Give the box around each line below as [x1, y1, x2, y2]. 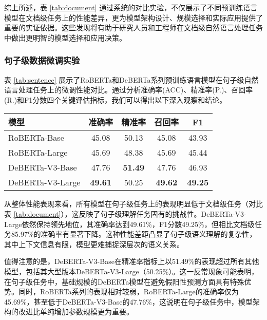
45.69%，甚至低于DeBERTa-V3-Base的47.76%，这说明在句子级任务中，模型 [4, 296, 253, 307]
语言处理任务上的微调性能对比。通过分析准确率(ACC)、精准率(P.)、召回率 [4, 84, 253, 95]
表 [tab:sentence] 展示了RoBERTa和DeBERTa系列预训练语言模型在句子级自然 [4, 74, 259, 85]
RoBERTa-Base [8, 131, 64, 144]
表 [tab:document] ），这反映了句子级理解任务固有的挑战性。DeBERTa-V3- [4, 208, 246, 219]
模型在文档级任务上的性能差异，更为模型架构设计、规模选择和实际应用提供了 [4, 12, 263, 23]
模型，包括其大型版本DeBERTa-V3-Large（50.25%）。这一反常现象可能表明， [4, 266, 259, 276]
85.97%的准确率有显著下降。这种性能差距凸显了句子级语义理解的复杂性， [11, 229, 257, 239]
